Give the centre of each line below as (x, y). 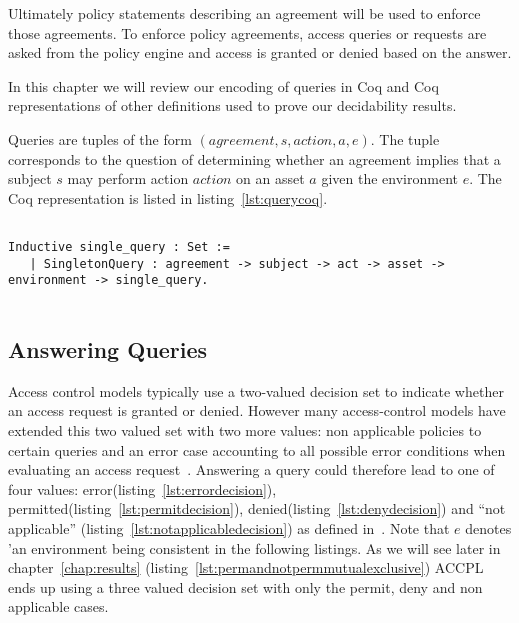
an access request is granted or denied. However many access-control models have (257, 410)
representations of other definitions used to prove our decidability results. (232, 105)
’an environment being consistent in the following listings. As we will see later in (254, 547)
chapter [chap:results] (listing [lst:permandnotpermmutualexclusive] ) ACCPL (246, 567)
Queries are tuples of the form (100, 138)
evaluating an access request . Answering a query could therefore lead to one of (251, 469)
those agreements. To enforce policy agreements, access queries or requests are (247, 32)
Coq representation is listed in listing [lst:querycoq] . (168, 197)
